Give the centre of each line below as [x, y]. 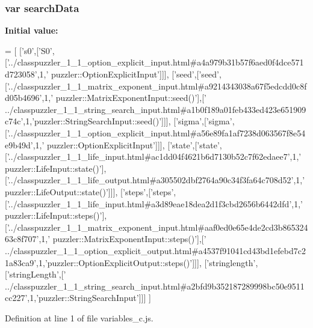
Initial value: [32, 30]
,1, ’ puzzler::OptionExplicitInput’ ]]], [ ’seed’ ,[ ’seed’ [128, 74]
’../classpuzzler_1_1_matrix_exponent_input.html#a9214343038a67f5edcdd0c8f [157, 86]
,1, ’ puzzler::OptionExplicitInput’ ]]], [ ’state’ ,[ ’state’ [126, 144]
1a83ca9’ [21, 262]
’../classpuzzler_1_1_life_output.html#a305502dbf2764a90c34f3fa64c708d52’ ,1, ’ [156, 180]
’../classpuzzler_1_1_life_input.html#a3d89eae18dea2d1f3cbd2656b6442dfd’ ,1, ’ [155, 203]
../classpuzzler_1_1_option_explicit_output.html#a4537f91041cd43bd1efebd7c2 [155, 250]
